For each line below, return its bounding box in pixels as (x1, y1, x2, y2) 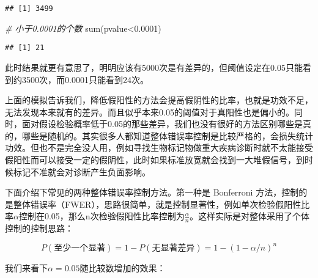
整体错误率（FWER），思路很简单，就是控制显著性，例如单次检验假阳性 (13, 197, 301, 210)
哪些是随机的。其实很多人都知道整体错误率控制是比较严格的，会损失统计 (21, 129, 313, 142)
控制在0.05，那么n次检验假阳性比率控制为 (18, 210, 185, 222)
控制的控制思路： (5, 222, 73, 235)
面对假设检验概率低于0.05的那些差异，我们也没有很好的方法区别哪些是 (21, 117, 303, 130)
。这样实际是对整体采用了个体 (189, 210, 309, 222)
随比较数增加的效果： (79, 262, 166, 274)
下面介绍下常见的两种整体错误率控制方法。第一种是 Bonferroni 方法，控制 (5, 186, 299, 199)
